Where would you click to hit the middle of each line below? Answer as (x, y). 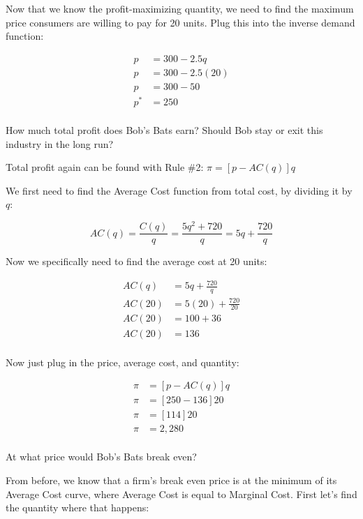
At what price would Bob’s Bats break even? (101, 457)
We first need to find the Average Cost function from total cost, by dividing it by (179, 190)
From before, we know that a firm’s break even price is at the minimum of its (171, 480)
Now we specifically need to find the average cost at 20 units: (136, 261)
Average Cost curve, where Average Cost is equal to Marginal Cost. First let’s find (181, 494)
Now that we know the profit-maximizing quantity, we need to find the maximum (180, 8)
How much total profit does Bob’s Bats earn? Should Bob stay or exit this (164, 130)
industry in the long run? (60, 143)
